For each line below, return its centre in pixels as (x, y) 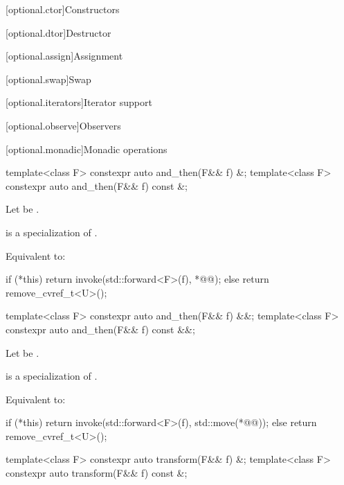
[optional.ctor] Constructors (63, 9)
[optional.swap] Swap (48, 79)
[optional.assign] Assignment (64, 56)
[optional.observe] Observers (63, 125)
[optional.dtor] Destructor (58, 32)
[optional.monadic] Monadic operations (87, 149)
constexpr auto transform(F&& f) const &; (97, 473)
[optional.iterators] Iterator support (79, 102)
